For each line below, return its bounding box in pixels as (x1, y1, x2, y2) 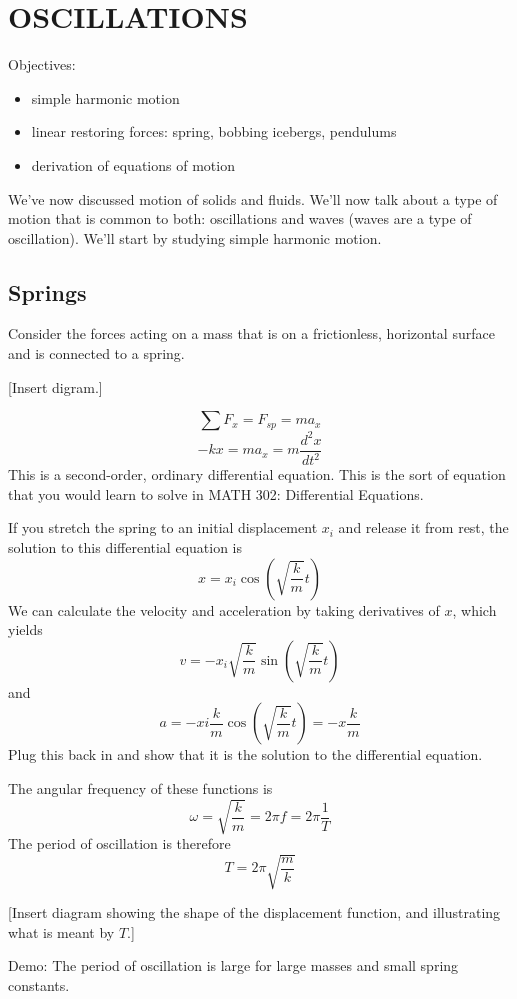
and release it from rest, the (338, 517, 509, 538)
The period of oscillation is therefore (8, 833, 231, 854)
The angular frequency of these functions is (8, 777, 273, 798)
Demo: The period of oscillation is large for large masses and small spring (8, 955, 459, 976)
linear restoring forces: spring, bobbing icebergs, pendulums (31, 121, 397, 142)
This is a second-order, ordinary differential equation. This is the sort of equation (8, 464, 506, 485)
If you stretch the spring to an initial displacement (8, 517, 318, 538)
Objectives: (8, 54, 76, 75)
